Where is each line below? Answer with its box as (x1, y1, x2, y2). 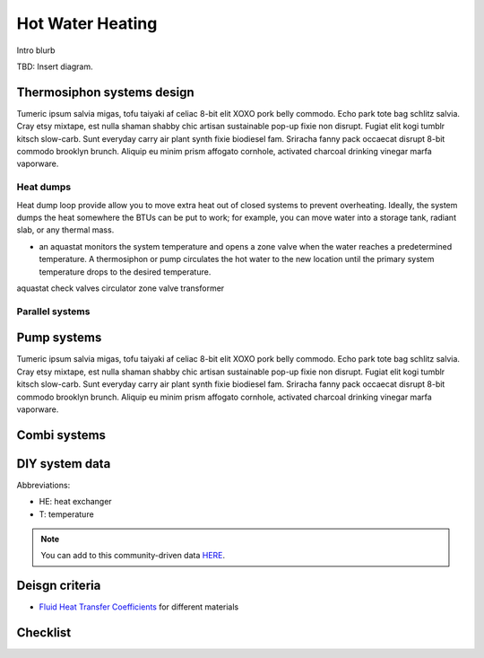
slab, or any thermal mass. (16, 224, 115, 235)
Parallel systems (16, 305, 91, 318)
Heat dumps (16, 180, 72, 193)
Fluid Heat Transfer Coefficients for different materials (39, 601, 239, 612)
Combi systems (16, 427, 107, 443)
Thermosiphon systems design (16, 84, 194, 100)
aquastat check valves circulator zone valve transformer (16, 283, 225, 294)
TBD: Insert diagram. (16, 61, 93, 72)
